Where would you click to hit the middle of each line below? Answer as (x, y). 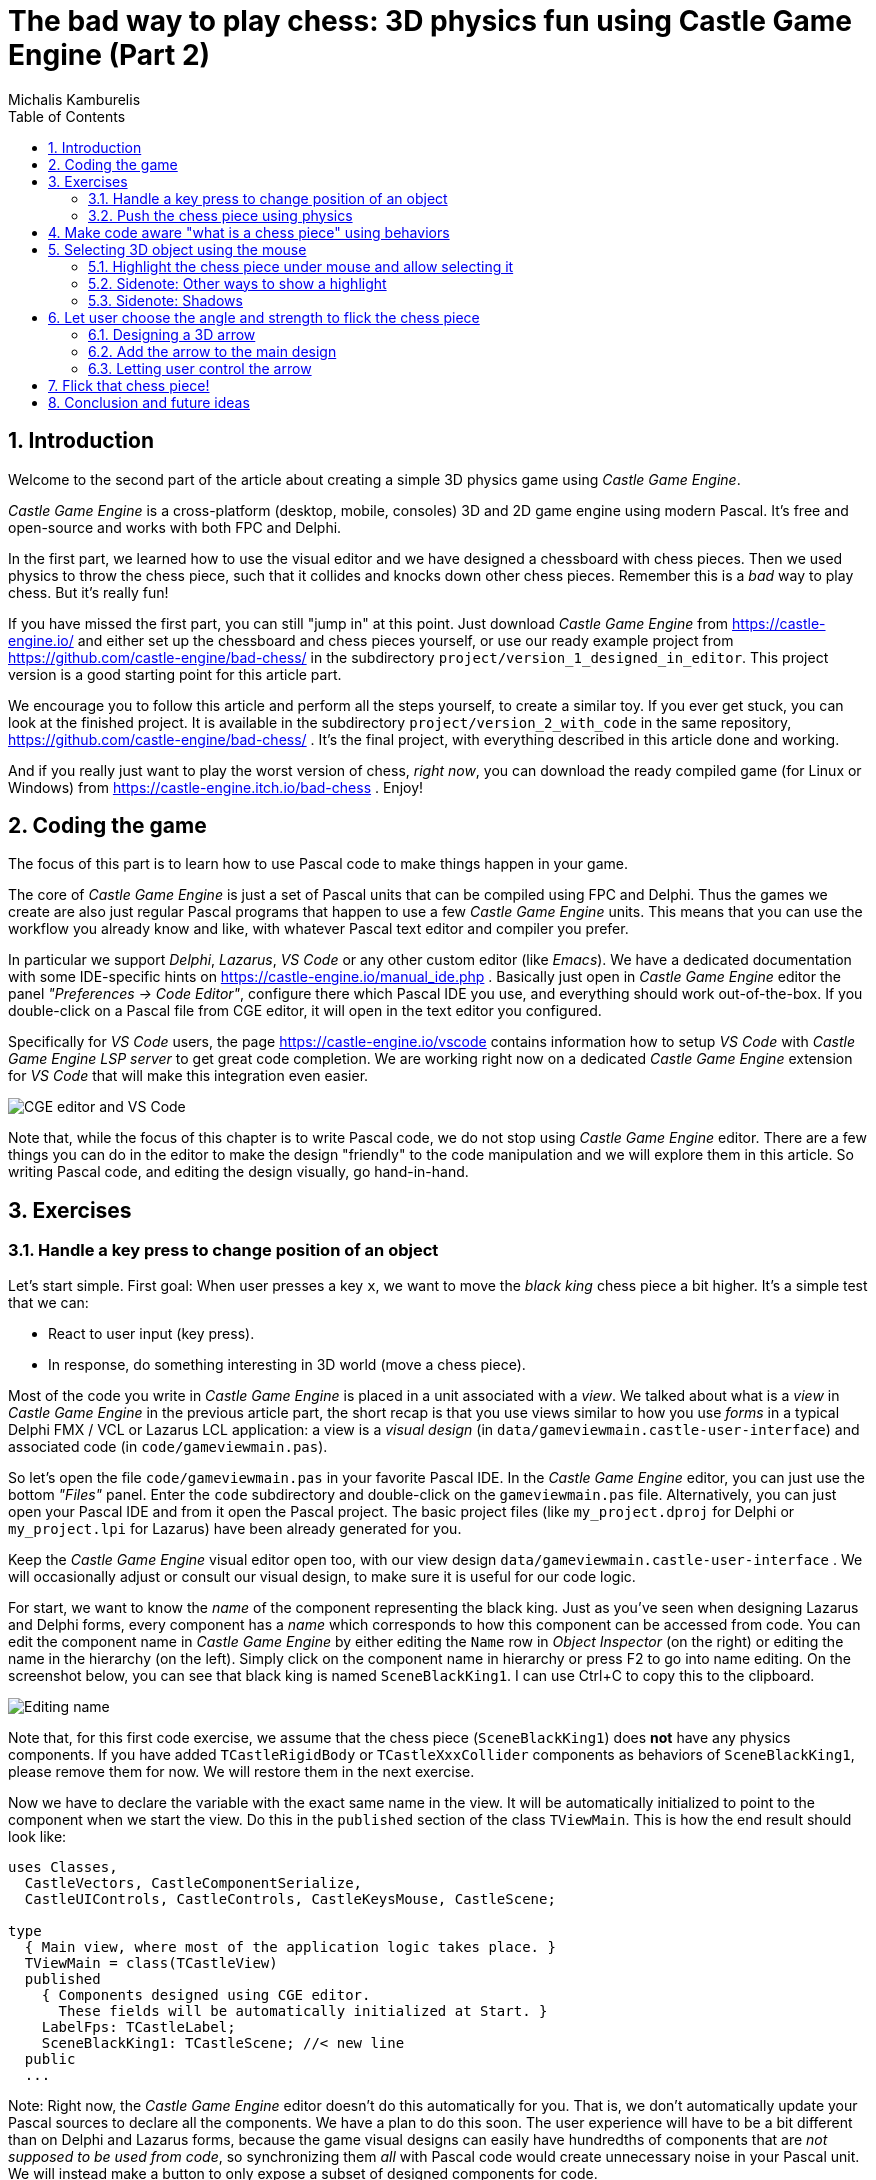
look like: (37, 1836)
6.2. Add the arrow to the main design (212, 351)
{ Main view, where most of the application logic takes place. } (290, 1946)
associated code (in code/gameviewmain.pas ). (168, 1446)
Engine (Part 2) (109, 55)
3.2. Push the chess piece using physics (220, 215)
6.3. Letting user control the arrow (200, 368)
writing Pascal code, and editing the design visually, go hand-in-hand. (238, 1172)
